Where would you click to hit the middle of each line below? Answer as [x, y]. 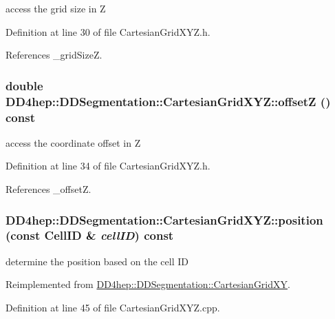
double [24, 85]
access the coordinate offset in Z [73, 142]
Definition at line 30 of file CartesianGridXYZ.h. [108, 31]
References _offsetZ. [48, 189]
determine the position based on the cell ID [97, 261]
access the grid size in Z [56, 8]
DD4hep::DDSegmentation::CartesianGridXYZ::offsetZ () [168, 101]
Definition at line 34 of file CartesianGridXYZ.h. [108, 166]
